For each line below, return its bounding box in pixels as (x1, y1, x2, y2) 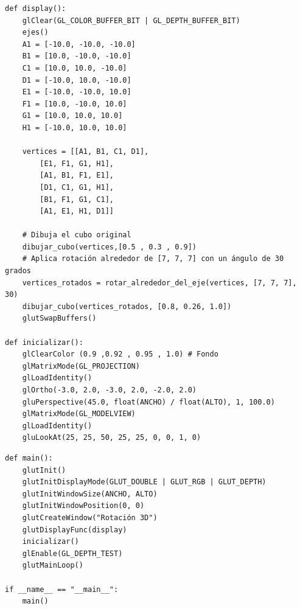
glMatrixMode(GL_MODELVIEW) (22, 409, 136, 419)
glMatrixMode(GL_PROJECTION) (22, 361, 140, 371)
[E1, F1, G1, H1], (40, 159, 114, 168)
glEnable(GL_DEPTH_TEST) (22, 549, 123, 558)
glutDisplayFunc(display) (22, 525, 127, 534)
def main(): (5, 453, 53, 462)
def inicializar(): (5, 338, 83, 347)
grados (5, 266, 31, 276)
